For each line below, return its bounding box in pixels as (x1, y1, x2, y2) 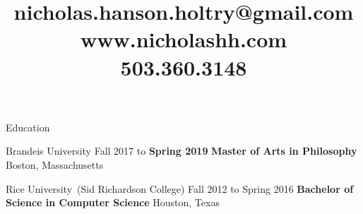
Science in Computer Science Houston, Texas (6, 195, 220, 210)
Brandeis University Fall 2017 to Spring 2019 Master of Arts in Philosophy (6, 143, 357, 158)
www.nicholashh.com (80, 25, 287, 54)
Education (6, 119, 50, 134)
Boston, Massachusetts (6, 157, 104, 172)
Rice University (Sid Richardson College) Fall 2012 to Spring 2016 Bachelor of (6, 181, 354, 196)
